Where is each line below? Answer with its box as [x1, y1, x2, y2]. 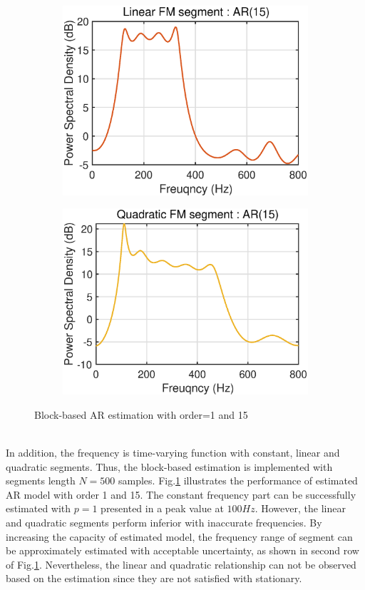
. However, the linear [255, 501, 346, 516]
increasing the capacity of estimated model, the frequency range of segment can [6, 529, 353, 544]
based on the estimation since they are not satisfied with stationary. [6, 571, 302, 586]
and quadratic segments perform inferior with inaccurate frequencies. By [6, 515, 322, 530]
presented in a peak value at [101, 501, 224, 516]
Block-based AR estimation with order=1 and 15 [34, 407, 248, 422]
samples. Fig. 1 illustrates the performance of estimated [118, 473, 358, 488]
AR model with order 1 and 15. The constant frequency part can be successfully [6, 487, 356, 502]
